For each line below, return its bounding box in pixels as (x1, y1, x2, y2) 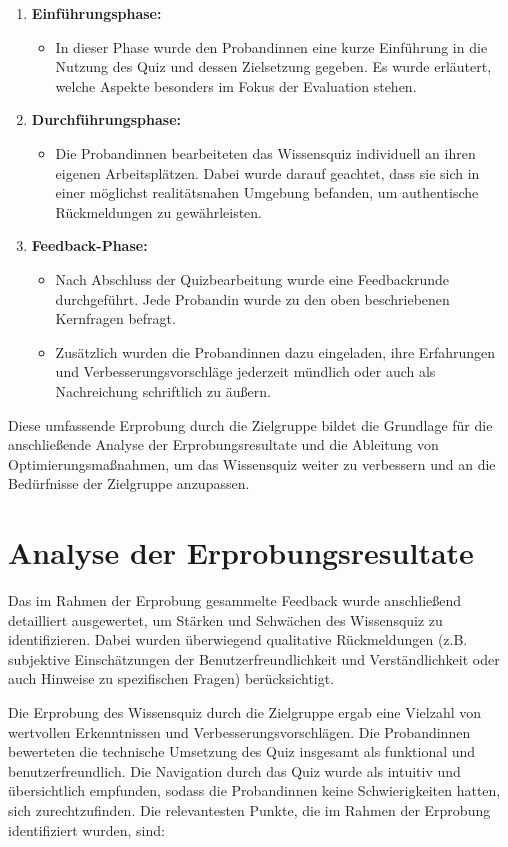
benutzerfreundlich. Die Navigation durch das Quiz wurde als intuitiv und (8, 760, 461, 781)
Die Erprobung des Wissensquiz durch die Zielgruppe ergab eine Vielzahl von (8, 701, 482, 722)
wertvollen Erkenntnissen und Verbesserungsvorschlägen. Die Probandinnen (8, 721, 471, 742)
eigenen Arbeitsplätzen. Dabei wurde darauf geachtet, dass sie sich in (55, 162, 480, 183)
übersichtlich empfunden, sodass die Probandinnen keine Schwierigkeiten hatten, (8, 780, 501, 801)
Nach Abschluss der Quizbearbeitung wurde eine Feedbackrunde (55, 268, 449, 289)
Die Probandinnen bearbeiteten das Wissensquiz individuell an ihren (55, 142, 476, 163)
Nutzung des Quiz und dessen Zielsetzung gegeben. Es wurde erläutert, (55, 56, 492, 77)
